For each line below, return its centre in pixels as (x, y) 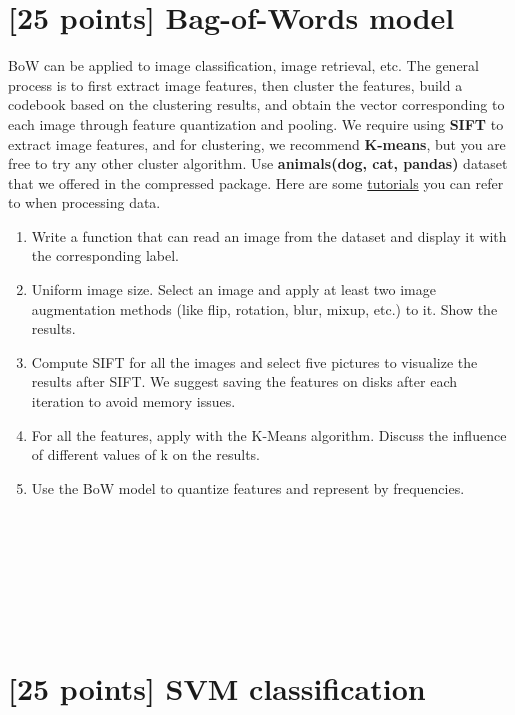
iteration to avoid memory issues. (133, 401)
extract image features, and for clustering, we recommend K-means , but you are (257, 143)
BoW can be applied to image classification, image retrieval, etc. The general (243, 65)
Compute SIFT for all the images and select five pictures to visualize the (254, 361)
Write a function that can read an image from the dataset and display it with (269, 235)
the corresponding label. (105, 255)
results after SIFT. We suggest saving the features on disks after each (244, 381)
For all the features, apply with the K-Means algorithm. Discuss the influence (269, 434)
